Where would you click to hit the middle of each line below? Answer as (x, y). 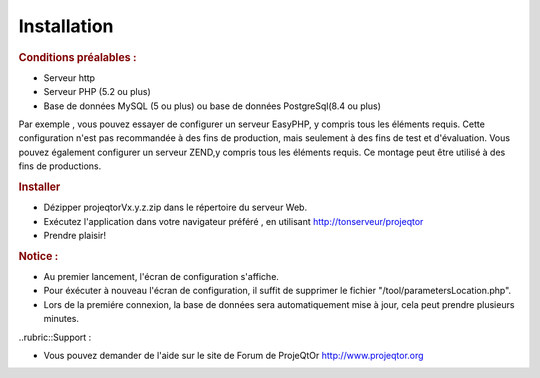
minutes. (61, 319)
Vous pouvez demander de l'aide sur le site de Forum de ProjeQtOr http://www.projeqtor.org (233, 355)
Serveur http (69, 77)
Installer (39, 187)
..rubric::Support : (55, 337)
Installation (66, 26)
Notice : (38, 256)
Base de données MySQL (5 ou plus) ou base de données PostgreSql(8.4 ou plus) (212, 106)
